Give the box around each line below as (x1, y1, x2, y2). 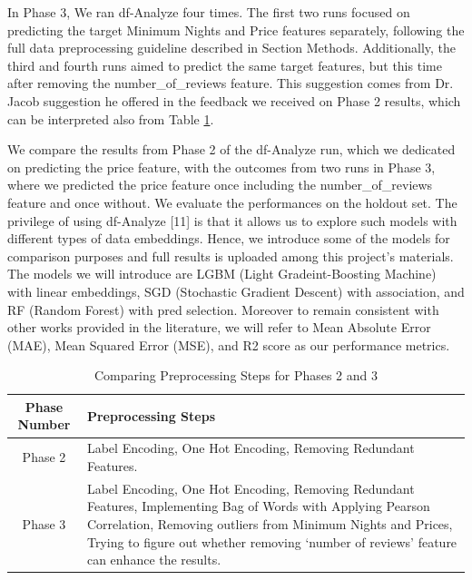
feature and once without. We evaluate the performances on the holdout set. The (7, 192, 457, 211)
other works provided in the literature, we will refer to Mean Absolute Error (7, 318, 431, 337)
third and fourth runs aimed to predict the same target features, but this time (7, 55, 442, 74)
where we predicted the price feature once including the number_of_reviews (7, 175, 433, 194)
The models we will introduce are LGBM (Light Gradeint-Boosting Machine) (7, 264, 437, 283)
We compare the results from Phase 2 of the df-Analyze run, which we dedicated (7, 140, 456, 159)
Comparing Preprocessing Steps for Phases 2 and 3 (93, 366, 379, 385)
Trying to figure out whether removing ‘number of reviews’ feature (86, 532, 457, 551)
